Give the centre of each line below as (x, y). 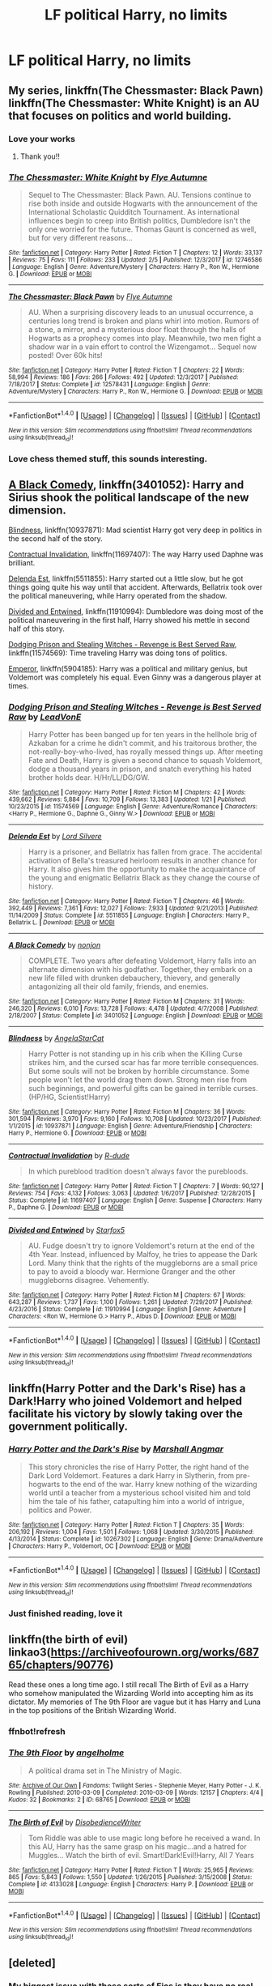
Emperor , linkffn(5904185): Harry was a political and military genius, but (128, 668)
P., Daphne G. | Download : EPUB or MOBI (66, 1208)
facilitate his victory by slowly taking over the (125, 1414)
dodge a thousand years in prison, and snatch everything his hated (140, 769)
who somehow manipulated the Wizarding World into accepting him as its (131, 1693)
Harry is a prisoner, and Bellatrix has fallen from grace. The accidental (145, 852)
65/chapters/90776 (59, 1665)
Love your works (42, 139)
